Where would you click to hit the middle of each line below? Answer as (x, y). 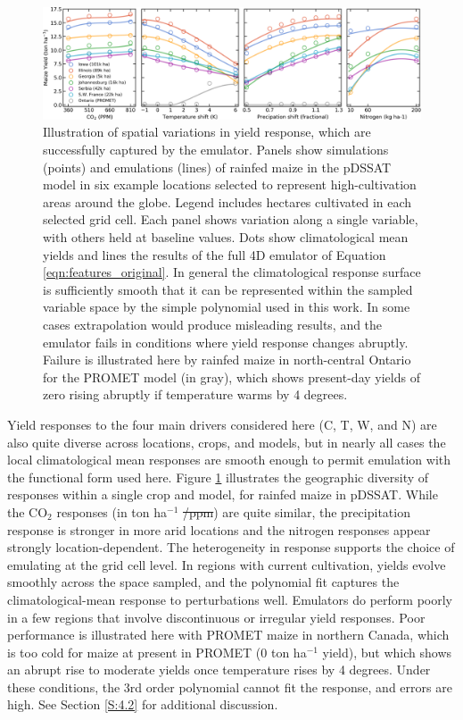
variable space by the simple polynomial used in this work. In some (227, 307)
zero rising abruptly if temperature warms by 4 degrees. (195, 394)
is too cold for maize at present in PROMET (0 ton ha (157, 652)
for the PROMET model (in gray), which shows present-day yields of (231, 377)
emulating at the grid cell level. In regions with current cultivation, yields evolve (227, 564)
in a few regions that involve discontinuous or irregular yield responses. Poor (216, 617)
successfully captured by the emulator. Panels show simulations (216, 150)
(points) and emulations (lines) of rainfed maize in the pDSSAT (217, 167)
